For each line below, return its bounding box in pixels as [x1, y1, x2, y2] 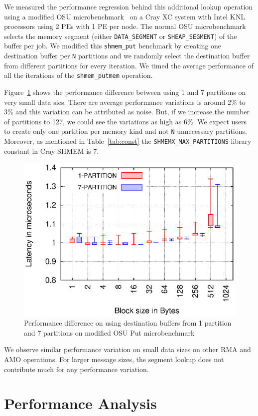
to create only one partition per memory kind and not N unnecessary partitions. [4, 126, 247, 136]
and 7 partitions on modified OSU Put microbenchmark [24, 327, 195, 338]
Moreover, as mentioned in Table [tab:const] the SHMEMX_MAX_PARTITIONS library [4, 136, 252, 146]
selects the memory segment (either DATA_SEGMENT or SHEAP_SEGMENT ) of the [4, 30, 237, 41]
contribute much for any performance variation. [4, 364, 149, 374]
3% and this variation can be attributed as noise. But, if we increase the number [4, 106, 250, 117]
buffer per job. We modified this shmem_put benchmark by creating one [4, 40, 222, 51]
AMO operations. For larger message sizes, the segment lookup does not [4, 354, 224, 365]
